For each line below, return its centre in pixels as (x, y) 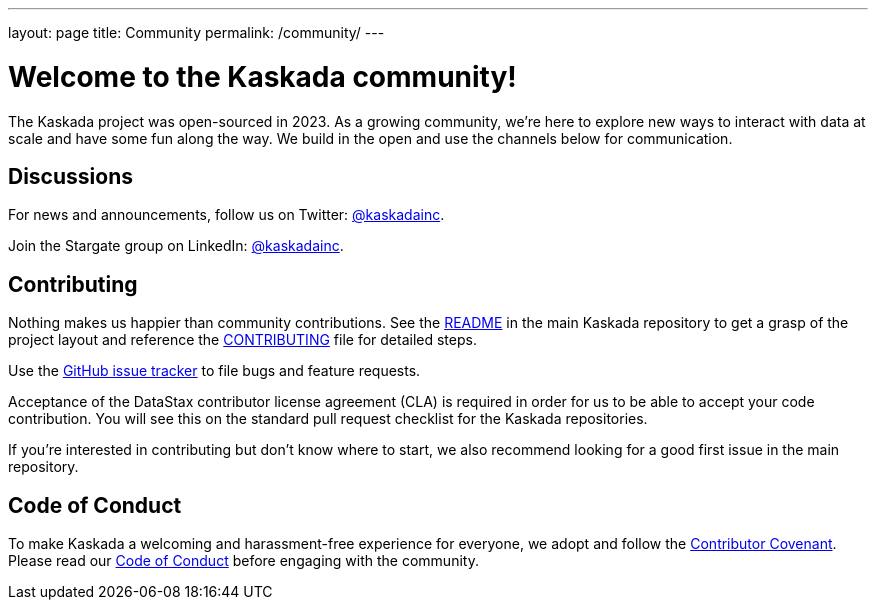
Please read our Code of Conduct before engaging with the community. (243, 561)
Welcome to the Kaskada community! (262, 76)
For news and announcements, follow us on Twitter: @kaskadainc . (226, 215)
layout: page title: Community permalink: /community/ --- (196, 32)
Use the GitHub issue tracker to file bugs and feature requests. (214, 371)
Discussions (70, 176)
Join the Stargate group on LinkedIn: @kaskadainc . (176, 246)
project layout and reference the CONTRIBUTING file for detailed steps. (242, 340)
